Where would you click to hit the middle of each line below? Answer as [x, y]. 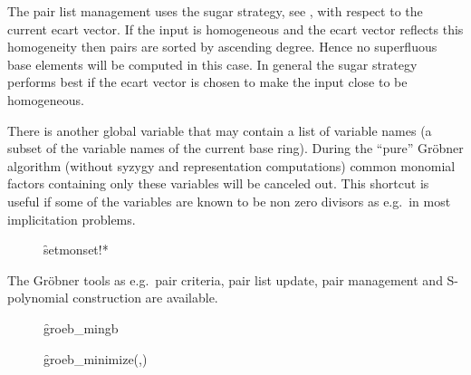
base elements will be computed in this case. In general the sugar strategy [212, 64]
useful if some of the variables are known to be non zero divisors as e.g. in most [229, 201]
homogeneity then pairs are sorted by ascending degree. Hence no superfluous [222, 47]
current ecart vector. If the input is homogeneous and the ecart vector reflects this [235, 29]
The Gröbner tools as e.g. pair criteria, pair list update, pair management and [225, 279]
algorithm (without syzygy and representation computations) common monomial [231, 165]
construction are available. [145, 298]
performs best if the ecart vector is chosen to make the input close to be [207, 82]
